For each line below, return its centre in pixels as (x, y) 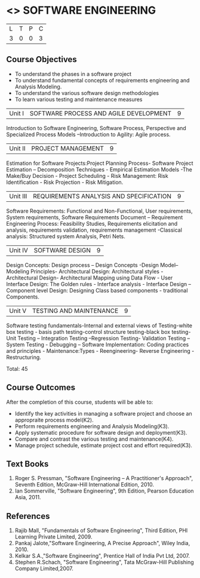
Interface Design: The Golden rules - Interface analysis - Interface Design (97, 284)
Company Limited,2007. (44, 568)
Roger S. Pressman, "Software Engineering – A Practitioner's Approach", (104, 478)
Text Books (27, 464)
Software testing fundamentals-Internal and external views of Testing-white (99, 325)
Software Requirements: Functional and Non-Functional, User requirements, (99, 211)
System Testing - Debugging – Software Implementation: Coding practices (98, 345)
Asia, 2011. (28, 497)
